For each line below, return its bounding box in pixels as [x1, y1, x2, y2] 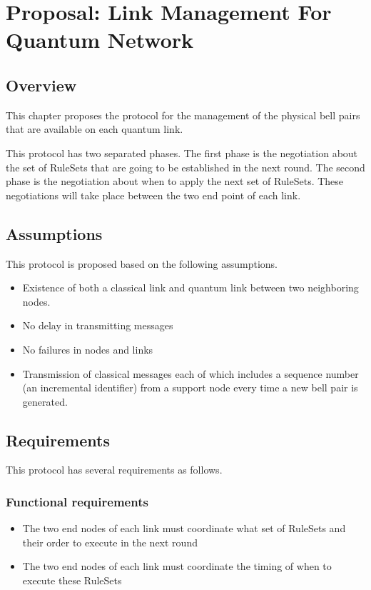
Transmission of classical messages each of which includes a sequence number [22, 366, 359, 381]
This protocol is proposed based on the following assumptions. [6, 256, 278, 271]
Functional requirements [6, 493, 148, 510]
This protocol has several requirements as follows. [6, 462, 223, 477]
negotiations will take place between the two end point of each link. [6, 187, 301, 202]
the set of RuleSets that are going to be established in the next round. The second [6, 159, 365, 174]
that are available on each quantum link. [6, 121, 183, 136]
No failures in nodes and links [22, 341, 153, 356]
